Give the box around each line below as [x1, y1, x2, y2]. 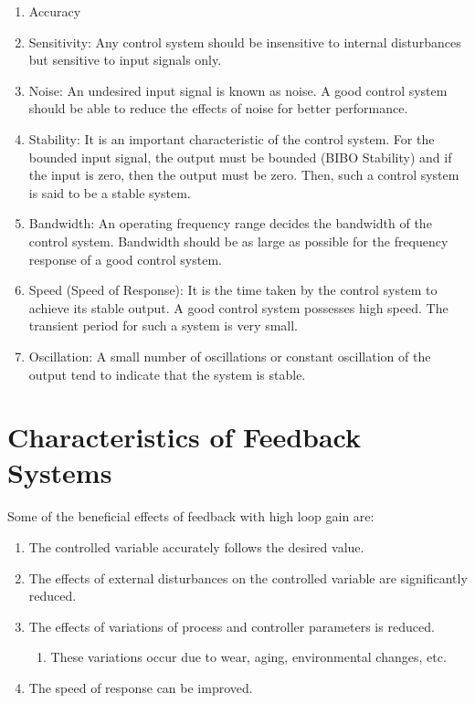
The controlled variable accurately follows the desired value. [28, 538, 364, 556]
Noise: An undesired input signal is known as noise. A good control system [28, 80, 448, 100]
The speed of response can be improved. [28, 677, 253, 697]
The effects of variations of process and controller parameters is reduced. [28, 616, 435, 635]
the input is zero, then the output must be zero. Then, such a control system [28, 165, 459, 184]
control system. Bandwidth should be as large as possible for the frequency [28, 231, 449, 250]
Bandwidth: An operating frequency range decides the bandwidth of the [28, 214, 432, 233]
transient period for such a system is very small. [28, 316, 299, 335]
